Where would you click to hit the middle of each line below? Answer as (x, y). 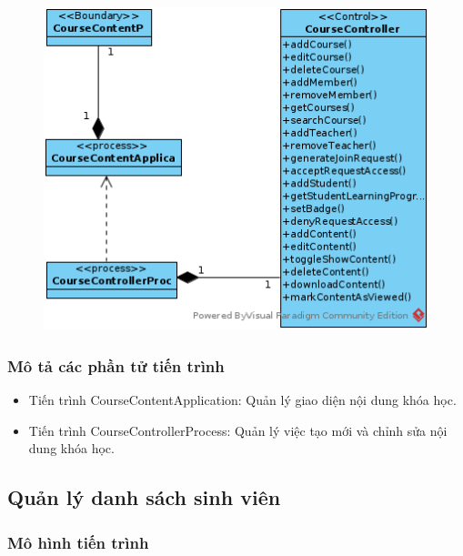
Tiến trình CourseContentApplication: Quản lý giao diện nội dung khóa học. (242, 400)
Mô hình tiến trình (78, 542)
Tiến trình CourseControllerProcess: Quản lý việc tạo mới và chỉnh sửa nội (238, 430)
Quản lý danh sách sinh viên (144, 497)
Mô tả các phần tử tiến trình (116, 366)
